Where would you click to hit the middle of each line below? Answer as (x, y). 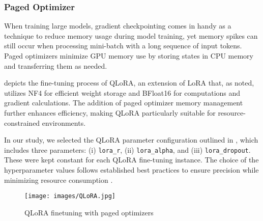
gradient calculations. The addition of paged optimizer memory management (124, 103)
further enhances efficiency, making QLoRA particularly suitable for (110, 112)
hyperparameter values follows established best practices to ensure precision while (131, 170)
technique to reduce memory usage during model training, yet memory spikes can (131, 35)
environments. (64, 122)
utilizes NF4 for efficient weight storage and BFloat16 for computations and (122, 92)
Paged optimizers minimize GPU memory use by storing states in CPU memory (129, 56)
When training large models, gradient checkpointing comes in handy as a (118, 26)
